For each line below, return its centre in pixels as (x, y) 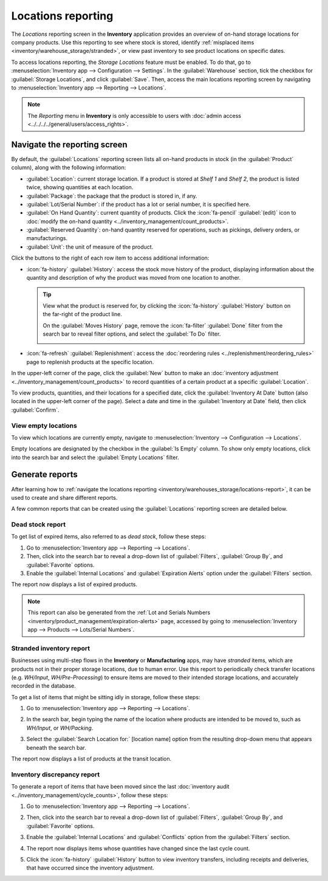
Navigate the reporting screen (69, 144)
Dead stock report (39, 525)
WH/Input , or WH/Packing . (60, 728)
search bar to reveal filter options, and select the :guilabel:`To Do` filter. (132, 334)
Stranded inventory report (51, 648)
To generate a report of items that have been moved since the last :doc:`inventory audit (120, 787)
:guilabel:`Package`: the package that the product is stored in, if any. (112, 196)
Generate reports (45, 475)
